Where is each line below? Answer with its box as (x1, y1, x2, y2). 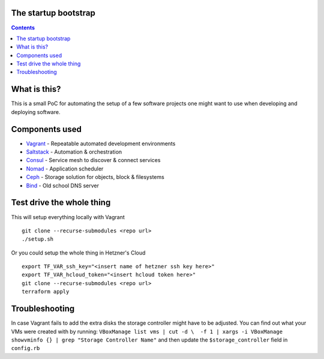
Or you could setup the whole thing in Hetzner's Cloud (11, 249, 146, 256)
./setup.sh (22, 236, 54, 243)
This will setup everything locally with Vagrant (11, 213, 125, 220)
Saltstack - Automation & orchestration (26, 148, 122, 155)
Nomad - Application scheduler (26, 165, 104, 172)
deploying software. (11, 108, 61, 115)
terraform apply (22, 288, 70, 295)
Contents (11, 24, 35, 31)
